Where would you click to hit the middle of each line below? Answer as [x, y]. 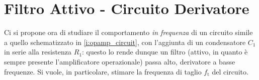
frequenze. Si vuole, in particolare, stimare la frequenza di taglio [103, 71]
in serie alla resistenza [38, 52]
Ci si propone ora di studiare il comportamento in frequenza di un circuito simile [128, 32]
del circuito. [230, 71]
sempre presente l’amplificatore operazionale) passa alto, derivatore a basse [120, 61]
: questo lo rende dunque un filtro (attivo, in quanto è [165, 52]
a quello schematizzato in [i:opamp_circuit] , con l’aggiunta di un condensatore [125, 42]
